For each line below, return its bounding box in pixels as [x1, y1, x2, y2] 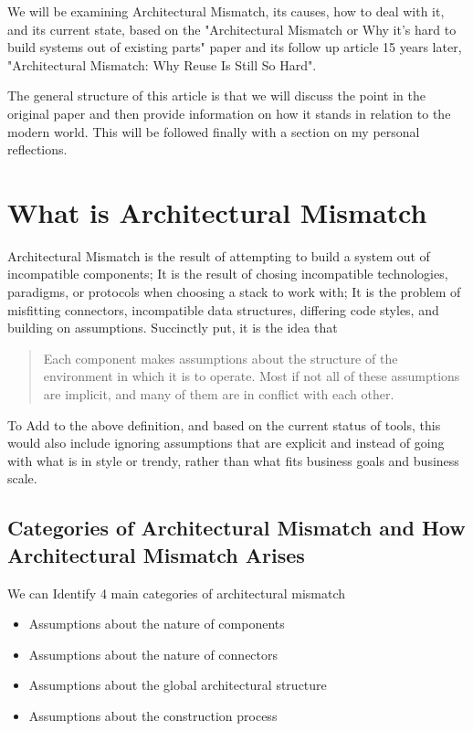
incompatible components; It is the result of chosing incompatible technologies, [7, 264, 448, 283]
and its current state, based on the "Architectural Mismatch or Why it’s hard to [7, 19, 457, 38]
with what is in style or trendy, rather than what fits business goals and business [7, 450, 459, 470]
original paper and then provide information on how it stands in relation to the [7, 103, 451, 122]
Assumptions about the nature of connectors [28, 644, 279, 663]
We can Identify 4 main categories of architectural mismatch [7, 583, 346, 602]
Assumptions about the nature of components [28, 614, 285, 633]
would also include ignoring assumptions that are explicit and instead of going [7, 433, 445, 452]
